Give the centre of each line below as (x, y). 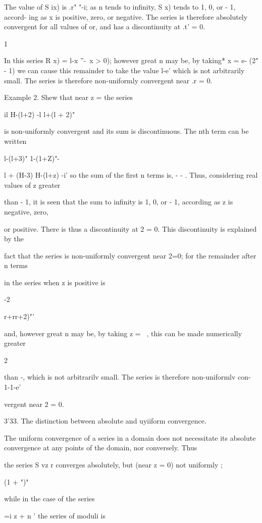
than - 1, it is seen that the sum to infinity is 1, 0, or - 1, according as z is (119, 202)
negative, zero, (26, 211)
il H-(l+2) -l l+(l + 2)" (40, 114)
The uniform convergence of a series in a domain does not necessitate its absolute (130, 437)
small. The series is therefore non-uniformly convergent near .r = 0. (108, 80)
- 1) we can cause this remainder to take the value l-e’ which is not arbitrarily (124, 70)
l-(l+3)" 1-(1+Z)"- (32, 158)
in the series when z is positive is (55, 282)
